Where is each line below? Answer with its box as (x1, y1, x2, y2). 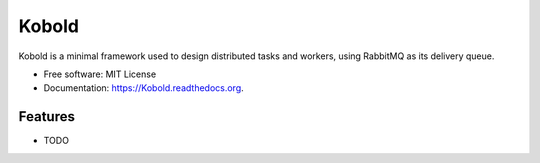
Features (18, 108, 75, 125)
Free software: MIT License (43, 68, 157, 80)
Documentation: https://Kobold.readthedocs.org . (43, 82, 244, 94)
